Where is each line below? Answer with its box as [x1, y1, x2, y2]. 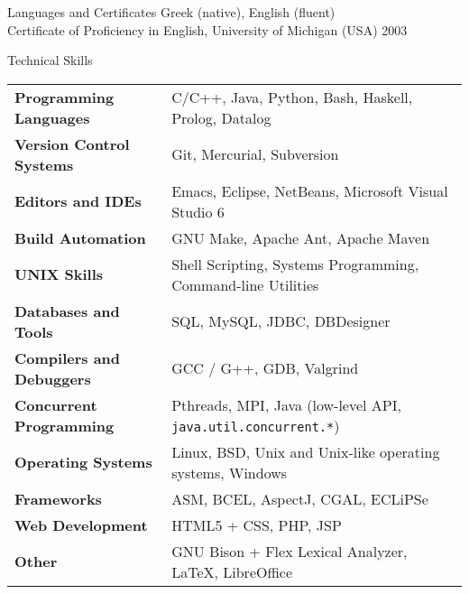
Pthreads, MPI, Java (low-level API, [171, 394, 401, 415]
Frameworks [14, 487, 102, 509]
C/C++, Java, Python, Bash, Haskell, [171, 86, 413, 107]
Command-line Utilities [171, 274, 319, 295]
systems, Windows [171, 461, 288, 483]
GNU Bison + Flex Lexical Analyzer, [171, 540, 408, 562]
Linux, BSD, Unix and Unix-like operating [171, 441, 440, 462]
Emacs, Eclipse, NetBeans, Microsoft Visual [171, 180, 448, 201]
